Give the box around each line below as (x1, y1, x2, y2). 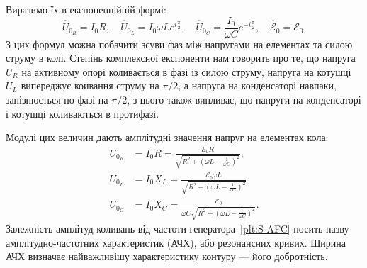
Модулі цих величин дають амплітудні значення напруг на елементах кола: (6, 130, 329, 145)
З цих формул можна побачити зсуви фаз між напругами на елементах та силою (6, 36, 353, 51)
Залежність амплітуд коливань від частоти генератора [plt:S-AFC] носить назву (6, 221, 349, 236)
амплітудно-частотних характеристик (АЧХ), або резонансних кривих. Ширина (6, 235, 346, 250)
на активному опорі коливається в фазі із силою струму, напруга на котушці (21, 64, 351, 79)
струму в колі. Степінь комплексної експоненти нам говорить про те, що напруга (6, 50, 356, 65)
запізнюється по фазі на (6, 92, 108, 107)
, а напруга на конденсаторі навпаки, (178, 78, 337, 93)
